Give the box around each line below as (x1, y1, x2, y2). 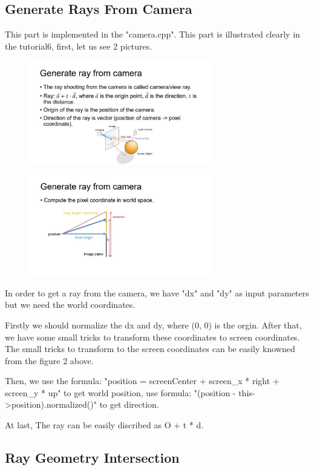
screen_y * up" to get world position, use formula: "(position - (5, 386, 236, 399)
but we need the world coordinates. (5, 298, 136, 311)
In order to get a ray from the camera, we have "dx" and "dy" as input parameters (5, 286, 309, 299)
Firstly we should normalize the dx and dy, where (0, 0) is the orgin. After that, (5, 318, 302, 331)
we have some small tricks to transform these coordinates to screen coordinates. (5, 330, 300, 343)
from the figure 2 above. (5, 354, 94, 367)
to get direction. (99, 398, 159, 411)
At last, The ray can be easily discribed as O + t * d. (5, 419, 204, 431)
